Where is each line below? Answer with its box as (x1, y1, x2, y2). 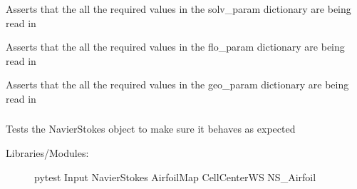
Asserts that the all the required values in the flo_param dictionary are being (6, 39, 345, 54)
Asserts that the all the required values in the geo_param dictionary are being (6, 77, 349, 92)
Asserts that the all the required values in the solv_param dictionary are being (6, 1, 351, 16)
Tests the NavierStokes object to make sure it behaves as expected (6, 121, 296, 136)
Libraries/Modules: (6, 145, 89, 160)
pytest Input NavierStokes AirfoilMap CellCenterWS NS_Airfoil (34, 169, 316, 184)
